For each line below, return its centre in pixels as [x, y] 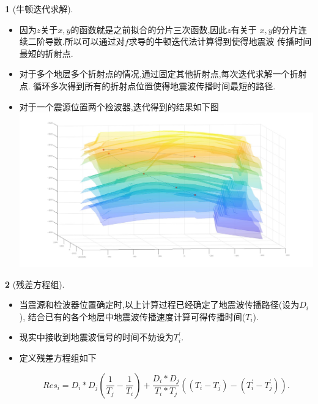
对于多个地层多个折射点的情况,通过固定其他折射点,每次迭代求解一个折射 [163, 74]
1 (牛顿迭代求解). [39, 9]
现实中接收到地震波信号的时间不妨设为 [96, 337]
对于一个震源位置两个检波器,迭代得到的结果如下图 [119, 106]
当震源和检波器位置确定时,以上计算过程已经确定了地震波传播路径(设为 [159, 305]
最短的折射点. [46, 53]
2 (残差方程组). [35, 284]
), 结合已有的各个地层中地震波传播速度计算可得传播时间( [132, 316]
